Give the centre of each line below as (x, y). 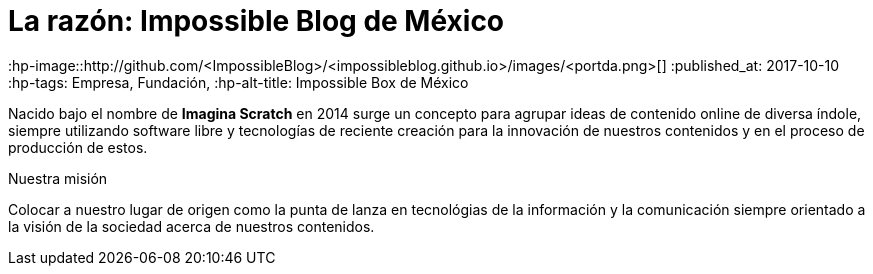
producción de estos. (78, 147)
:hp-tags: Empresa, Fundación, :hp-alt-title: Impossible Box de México (238, 82)
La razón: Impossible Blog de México (256, 21)
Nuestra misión (58, 178)
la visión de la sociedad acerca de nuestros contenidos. (191, 226)
